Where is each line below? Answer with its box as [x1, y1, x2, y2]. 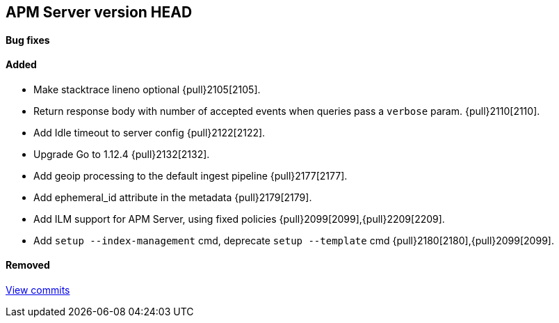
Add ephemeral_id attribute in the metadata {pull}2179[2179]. [33, 191, 312, 203]
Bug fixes [6, 33, 50, 46]
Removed [6, 259, 50, 271]
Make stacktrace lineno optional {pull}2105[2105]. [33, 83, 261, 95]
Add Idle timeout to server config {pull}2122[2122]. [33, 126, 266, 139]
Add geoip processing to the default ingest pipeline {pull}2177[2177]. [33, 169, 348, 182]
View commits [6, 284, 70, 297]
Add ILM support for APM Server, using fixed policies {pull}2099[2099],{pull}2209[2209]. [33, 212, 445, 225]
